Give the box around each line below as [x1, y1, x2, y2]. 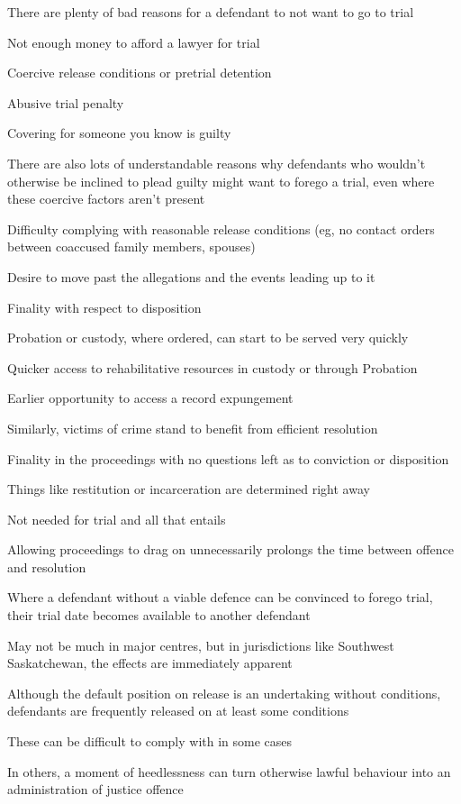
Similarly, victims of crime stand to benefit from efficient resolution [7, 418, 378, 437]
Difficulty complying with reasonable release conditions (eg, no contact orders [7, 219, 435, 238]
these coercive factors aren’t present [7, 189, 205, 208]
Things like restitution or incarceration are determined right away [7, 480, 370, 498]
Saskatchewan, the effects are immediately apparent [7, 653, 293, 672]
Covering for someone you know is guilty [7, 123, 231, 142]
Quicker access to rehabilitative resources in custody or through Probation [7, 358, 418, 377]
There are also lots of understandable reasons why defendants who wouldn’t [7, 153, 426, 172]
